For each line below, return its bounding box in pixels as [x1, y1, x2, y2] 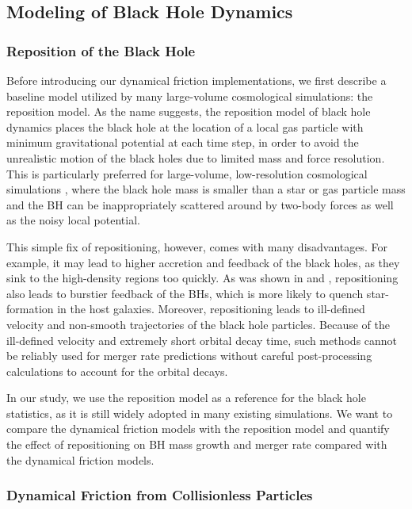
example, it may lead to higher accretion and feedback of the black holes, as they [6, 254, 400, 270]
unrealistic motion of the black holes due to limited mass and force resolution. [6, 149, 385, 166]
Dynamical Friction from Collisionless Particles [6, 485, 313, 505]
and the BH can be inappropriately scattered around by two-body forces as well [6, 196, 394, 212]
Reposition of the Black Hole [6, 40, 196, 60]
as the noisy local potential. [6, 212, 140, 228]
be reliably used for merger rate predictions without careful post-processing [6, 347, 372, 364]
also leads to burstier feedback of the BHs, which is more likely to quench [6, 285, 364, 301]
